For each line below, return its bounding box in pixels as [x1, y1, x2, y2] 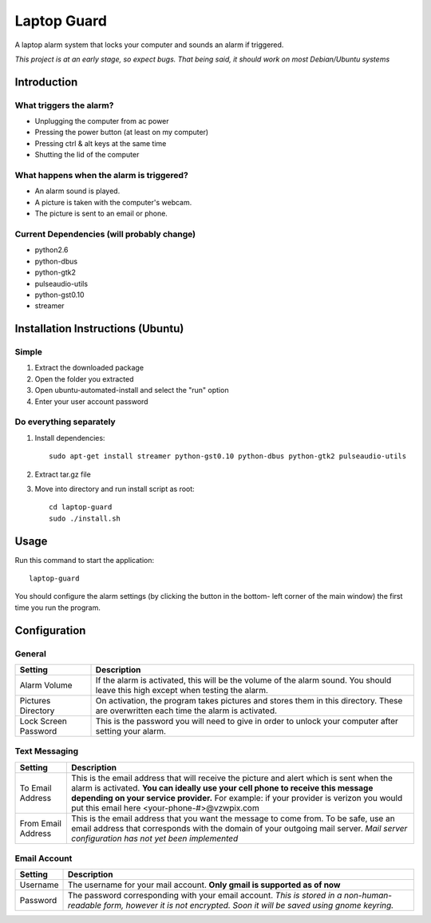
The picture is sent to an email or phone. [34, 208, 168, 219]
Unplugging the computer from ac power [34, 117, 169, 126]
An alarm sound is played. [34, 186, 121, 196]
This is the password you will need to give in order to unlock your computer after [95, 715, 399, 727]
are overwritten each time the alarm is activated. [95, 705, 278, 716]
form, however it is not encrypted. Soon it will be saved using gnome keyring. [103, 900, 394, 911]
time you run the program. [14, 603, 101, 612]
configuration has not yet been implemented [71, 833, 239, 844]
